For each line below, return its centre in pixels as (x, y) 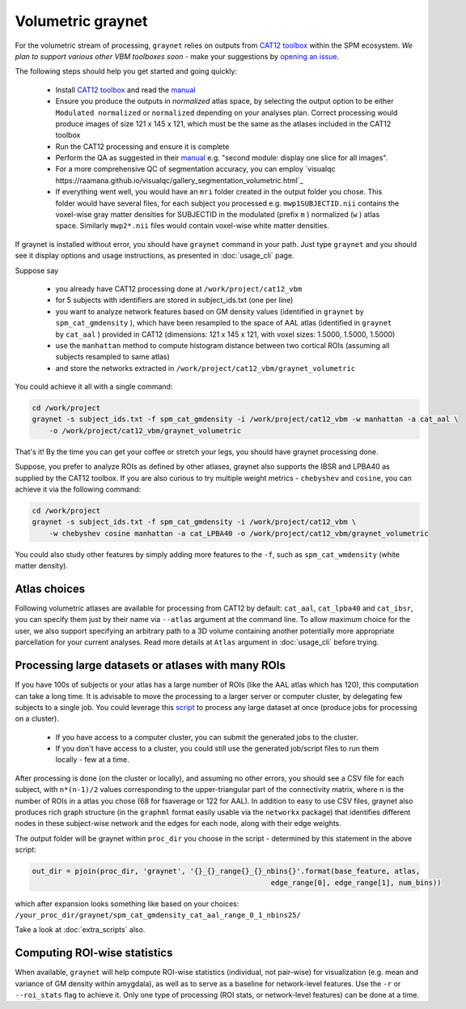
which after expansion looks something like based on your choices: (127, 904)
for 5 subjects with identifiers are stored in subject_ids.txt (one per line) (174, 300)
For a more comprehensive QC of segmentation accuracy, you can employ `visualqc (195, 169)
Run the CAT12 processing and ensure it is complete (142, 147)
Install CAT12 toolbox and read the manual (125, 90)
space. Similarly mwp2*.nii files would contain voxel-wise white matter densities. (192, 226)
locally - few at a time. (92, 760)
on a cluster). (37, 719)
